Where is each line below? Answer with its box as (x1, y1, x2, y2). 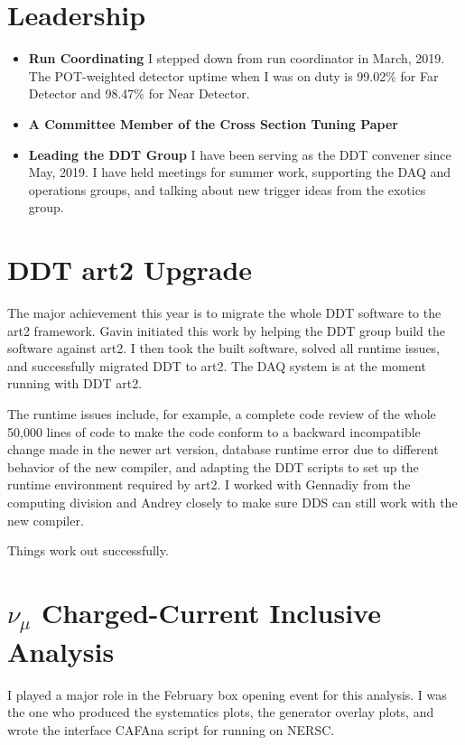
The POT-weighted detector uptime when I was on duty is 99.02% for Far (28, 66, 439, 85)
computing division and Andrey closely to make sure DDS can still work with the (7, 492, 458, 511)
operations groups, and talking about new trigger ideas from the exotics (28, 180, 426, 199)
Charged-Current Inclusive (41, 593, 381, 630)
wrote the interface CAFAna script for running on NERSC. (7, 720, 335, 739)
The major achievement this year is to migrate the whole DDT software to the (7, 303, 442, 321)
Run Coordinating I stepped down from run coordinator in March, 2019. (28, 49, 445, 68)
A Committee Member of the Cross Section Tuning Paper (28, 114, 398, 133)
